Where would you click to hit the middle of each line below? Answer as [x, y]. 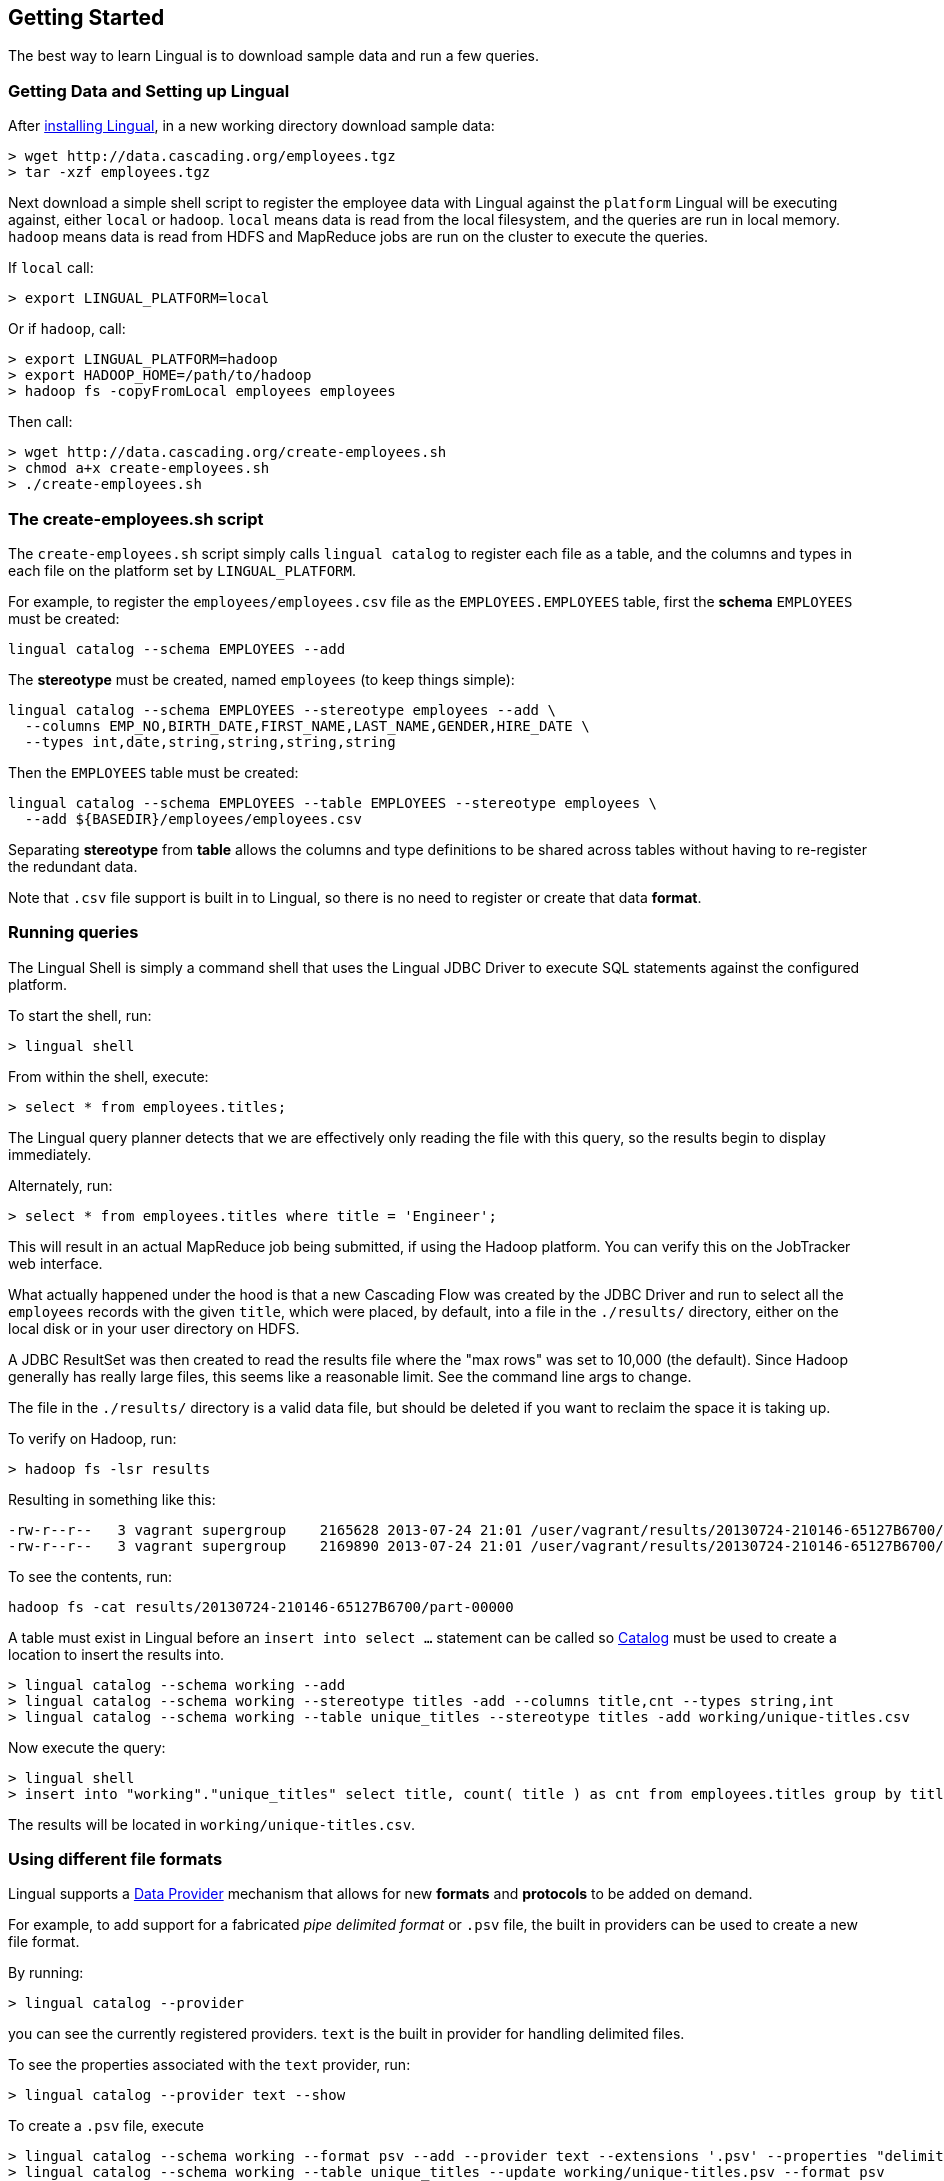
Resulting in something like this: [112, 1499]
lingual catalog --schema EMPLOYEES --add [177, 648]
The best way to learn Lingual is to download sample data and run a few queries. [273, 56]
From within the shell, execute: [108, 1076]
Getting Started [86, 17]
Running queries [73, 932]
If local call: [51, 268]
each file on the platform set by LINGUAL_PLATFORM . [182, 570]
